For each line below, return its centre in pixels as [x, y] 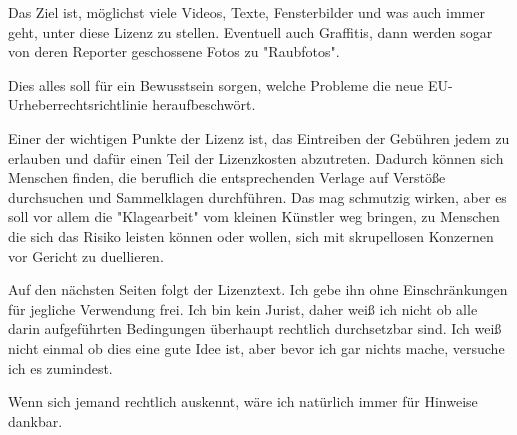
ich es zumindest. [60, 367]
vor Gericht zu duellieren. [86, 255]
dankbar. [35, 420]
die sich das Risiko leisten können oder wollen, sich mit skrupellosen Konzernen [251, 235]
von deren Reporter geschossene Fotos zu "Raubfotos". [174, 51]
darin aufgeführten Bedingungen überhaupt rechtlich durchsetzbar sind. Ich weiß [255, 328]
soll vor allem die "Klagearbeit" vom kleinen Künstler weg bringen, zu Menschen [254, 216]
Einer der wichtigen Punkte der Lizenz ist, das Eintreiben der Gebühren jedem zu [259, 137]
